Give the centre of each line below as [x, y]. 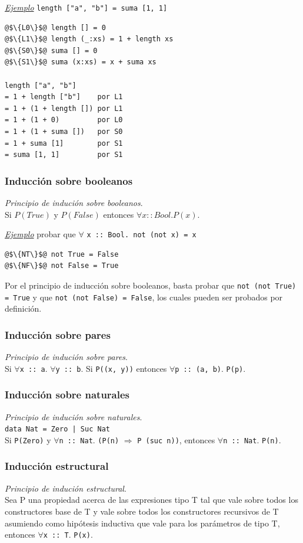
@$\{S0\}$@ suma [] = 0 [51, 50]
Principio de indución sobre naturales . [74, 416]
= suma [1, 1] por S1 [64, 155]
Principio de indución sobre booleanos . [74, 202]
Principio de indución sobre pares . [66, 357]
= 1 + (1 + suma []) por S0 [64, 132]
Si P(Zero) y [28, 439]
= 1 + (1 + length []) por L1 [64, 108]
